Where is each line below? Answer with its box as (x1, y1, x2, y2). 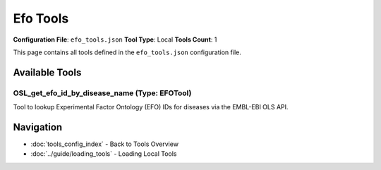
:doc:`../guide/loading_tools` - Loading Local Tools (30, 150, 177, 158)
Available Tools (13, 66, 82, 78)
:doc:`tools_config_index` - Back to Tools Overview (30, 140, 179, 148)
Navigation (13, 121, 63, 133)
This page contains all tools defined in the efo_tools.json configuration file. (13, 48, 241, 56)
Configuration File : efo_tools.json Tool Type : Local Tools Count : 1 (13, 35, 217, 44)
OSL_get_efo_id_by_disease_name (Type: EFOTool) (13, 88, 192, 98)
